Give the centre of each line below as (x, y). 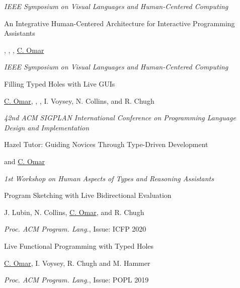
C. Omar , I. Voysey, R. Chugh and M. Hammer (77, 263)
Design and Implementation (47, 127)
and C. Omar (24, 161)
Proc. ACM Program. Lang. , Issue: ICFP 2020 (75, 229)
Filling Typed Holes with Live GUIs (60, 83)
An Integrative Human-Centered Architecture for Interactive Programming (119, 23)
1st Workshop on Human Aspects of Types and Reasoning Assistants (109, 178)
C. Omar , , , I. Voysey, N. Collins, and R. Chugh (79, 100)
